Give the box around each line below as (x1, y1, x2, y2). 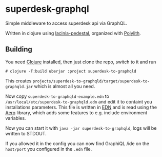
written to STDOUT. (5, 130, 47, 136)
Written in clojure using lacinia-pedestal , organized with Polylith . (5, 30, 141, 36)
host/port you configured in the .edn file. (5, 146, 92, 152)
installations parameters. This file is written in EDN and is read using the (5, 104, 157, 110)
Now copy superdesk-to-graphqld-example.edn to (5, 93, 109, 99)
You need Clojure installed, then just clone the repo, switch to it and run (5, 59, 156, 65)
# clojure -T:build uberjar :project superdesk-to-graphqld (5, 68, 137, 74)
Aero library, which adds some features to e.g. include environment (5, 109, 148, 116)
